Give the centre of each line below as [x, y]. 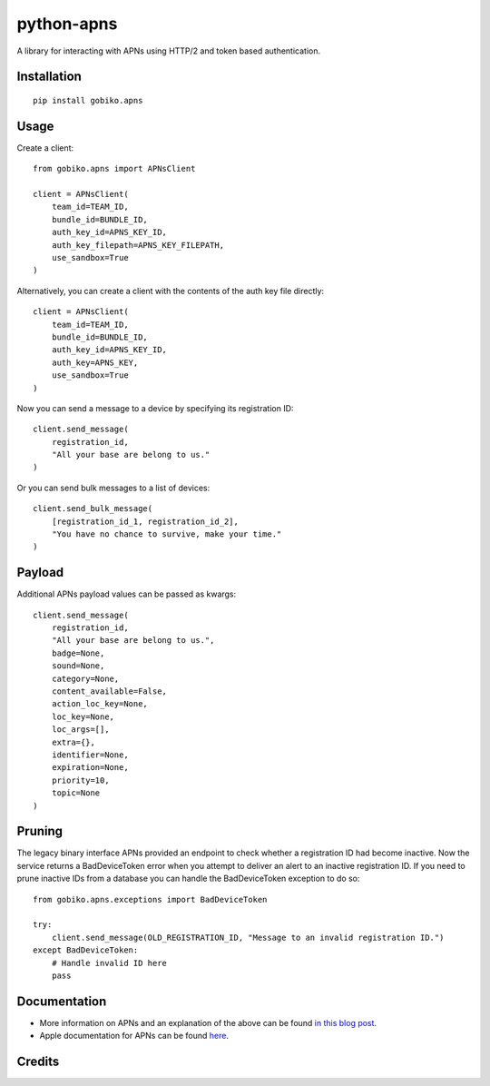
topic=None [76, 793]
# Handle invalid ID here [109, 963]
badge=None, [78, 653]
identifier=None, [90, 755]
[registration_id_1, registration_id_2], [145, 521]
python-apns [67, 24]
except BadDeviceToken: [86, 950]
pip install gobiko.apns [88, 100]
